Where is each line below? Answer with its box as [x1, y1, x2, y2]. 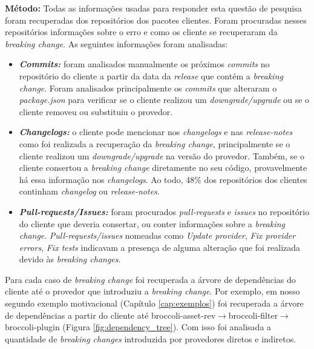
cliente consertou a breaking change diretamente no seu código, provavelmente [19, 161, 307, 174]
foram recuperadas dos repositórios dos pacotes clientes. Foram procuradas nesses [5, 13, 307, 26]
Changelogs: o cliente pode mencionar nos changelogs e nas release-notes [19, 125, 293, 138]
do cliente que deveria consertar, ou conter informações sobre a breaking [19, 217, 286, 230]
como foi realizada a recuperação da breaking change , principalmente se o [19, 137, 290, 150]
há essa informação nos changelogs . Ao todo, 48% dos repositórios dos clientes [19, 173, 307, 185]
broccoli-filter [228, 308, 278, 321]
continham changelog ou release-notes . [19, 185, 160, 198]
